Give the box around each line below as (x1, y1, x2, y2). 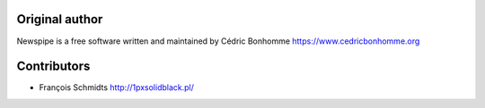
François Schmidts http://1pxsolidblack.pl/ (39, 82, 195, 93)
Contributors (16, 59, 91, 74)
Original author (16, 12, 103, 27)
